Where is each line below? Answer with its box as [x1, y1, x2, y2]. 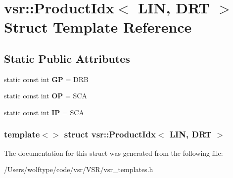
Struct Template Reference [4, 17, 192, 37]
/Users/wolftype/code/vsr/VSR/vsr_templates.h [4, 164, 153, 175]
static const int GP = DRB [4, 74, 89, 84]
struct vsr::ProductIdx [64, 128, 156, 140]
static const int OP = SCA [4, 90, 87, 101]
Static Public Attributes [4, 50, 130, 66]
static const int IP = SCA [4, 107, 84, 117]
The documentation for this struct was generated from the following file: [4, 147, 223, 158]
